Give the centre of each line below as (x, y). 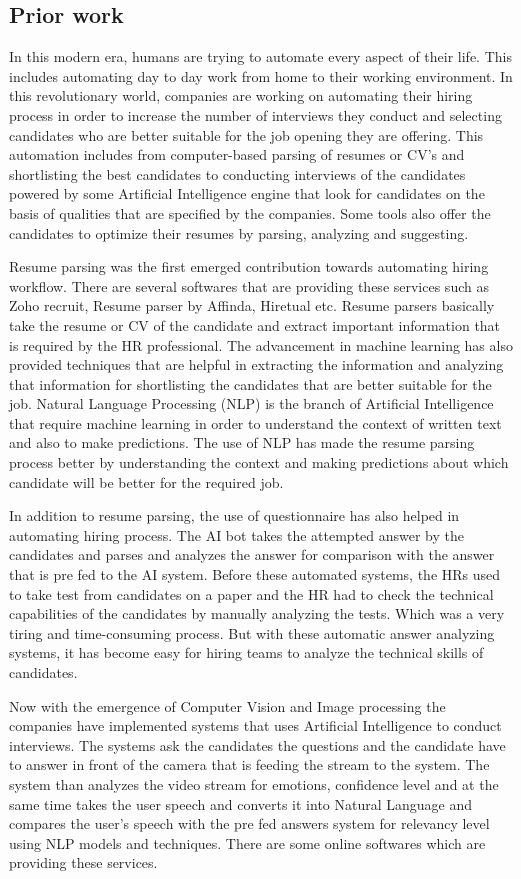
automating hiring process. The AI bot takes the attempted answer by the (237, 534)
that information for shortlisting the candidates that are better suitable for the (250, 383)
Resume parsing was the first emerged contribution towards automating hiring (249, 266)
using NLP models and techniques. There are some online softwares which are (247, 842)
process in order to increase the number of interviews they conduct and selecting (255, 114)
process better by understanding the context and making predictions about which (259, 462)
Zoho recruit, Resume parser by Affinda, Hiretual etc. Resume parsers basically (252, 305)
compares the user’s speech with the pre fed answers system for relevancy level (249, 823)
